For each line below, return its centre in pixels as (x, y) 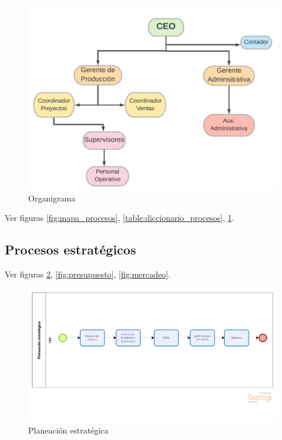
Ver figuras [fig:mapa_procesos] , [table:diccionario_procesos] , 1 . (120, 218)
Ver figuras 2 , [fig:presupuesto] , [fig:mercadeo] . (88, 274)
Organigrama (52, 198)
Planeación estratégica (68, 430)
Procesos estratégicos (70, 249)
